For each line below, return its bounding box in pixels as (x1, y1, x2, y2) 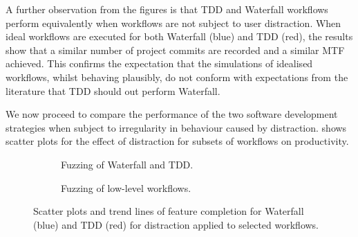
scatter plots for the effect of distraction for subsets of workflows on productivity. (6, 134, 349, 148)
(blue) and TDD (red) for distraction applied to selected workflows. (33, 217, 319, 231)
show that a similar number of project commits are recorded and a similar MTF (6, 42, 345, 57)
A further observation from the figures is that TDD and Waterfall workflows (6, 2, 328, 16)
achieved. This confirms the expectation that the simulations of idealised (6, 56, 313, 71)
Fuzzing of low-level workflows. (61, 180, 191, 195)
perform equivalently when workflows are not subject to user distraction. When (6, 15, 341, 30)
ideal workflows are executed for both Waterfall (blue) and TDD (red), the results (6, 29, 353, 44)
